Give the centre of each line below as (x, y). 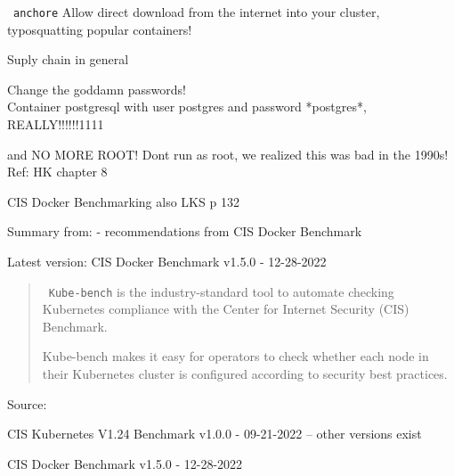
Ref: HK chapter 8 (57, 172)
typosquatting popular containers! (100, 29)
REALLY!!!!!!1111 (56, 124)
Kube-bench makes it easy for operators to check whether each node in (235, 356)
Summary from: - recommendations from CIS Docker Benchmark (185, 231)
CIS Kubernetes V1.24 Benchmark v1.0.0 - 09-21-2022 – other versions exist (215, 434)
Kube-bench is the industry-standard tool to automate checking (221, 291)
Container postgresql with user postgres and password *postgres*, (187, 107)
